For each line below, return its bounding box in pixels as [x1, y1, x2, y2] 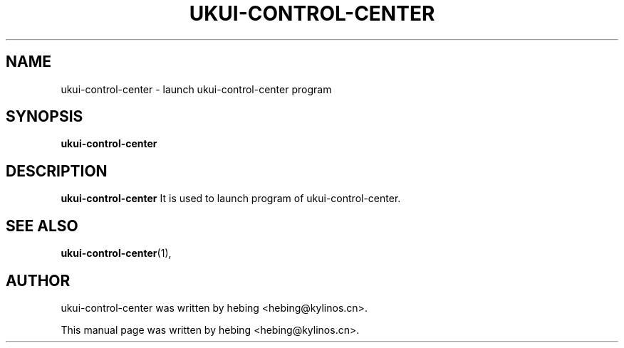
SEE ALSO [6, 216, 78, 235]
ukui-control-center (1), [61, 247, 172, 260]
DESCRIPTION [6, 162, 108, 180]
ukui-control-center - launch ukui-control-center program [61, 83, 332, 95]
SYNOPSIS [6, 107, 83, 126]
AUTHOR [6, 271, 71, 290]
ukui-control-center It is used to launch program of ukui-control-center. [61, 192, 401, 205]
